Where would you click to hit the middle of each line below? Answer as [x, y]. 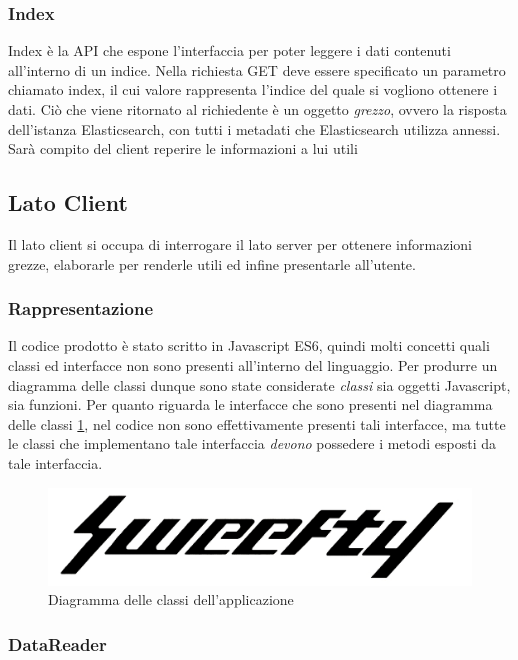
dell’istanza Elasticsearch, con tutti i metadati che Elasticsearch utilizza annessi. [254, 128]
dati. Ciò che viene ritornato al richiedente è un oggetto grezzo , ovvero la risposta [257, 109]
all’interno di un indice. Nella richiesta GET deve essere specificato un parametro [257, 69]
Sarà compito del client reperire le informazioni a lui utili [183, 148]
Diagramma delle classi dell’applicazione [171, 599]
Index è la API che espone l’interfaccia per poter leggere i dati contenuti [229, 50]
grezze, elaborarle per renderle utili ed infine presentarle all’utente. [212, 263]
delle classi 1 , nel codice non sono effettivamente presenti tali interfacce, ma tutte [257, 423]
